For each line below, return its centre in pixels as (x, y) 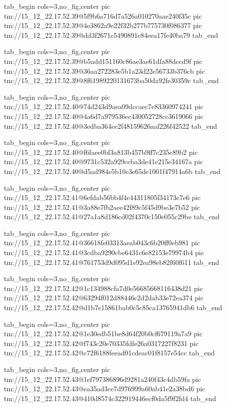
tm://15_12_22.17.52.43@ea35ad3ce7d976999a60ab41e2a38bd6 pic (105, 389)
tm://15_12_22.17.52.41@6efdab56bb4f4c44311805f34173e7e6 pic (102, 197)
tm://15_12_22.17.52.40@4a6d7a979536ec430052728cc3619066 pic (104, 116)
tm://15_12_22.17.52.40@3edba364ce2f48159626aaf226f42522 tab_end (111, 126)
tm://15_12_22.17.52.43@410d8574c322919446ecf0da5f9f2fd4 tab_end (110, 398)
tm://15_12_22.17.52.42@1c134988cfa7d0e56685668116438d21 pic (103, 288)
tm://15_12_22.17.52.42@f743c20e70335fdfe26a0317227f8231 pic (101, 343)
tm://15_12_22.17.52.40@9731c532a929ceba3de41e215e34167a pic (103, 161)
